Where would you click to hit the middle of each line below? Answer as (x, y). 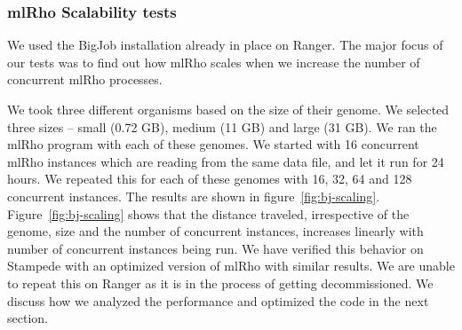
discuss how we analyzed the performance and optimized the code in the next (218, 300)
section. (28, 318)
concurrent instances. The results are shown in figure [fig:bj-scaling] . (194, 196)
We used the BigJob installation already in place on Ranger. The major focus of (225, 45)
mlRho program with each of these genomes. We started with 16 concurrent (213, 144)
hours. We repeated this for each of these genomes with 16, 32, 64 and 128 (210, 179)
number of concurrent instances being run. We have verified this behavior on (215, 248)
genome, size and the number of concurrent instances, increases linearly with (215, 231)
